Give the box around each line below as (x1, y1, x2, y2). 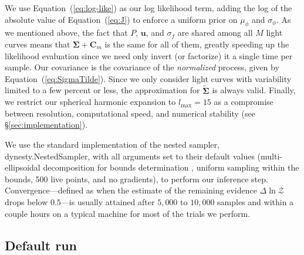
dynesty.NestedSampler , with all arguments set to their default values (5, 149, 255, 162)
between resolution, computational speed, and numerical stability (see (5, 107, 255, 119)
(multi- (257, 149, 283, 162)
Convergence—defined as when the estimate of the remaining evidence (5, 184, 257, 196)
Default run (5, 236, 77, 254)
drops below (5, 195, 48, 208)
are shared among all (177, 26, 253, 39)
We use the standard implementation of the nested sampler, (5, 138, 219, 150)
